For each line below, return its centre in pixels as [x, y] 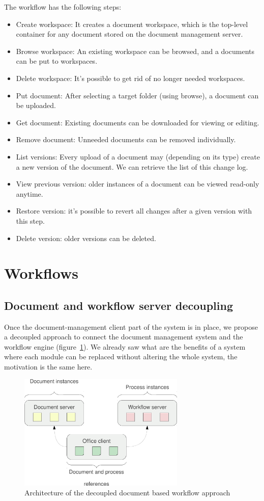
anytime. [30, 193]
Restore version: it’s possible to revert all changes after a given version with [134, 211]
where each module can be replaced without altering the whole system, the [121, 357]
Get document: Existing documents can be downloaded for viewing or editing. [138, 122]
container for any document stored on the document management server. [129, 34]
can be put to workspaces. [57, 61]
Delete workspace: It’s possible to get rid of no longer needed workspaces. [130, 78]
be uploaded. [36, 105]
